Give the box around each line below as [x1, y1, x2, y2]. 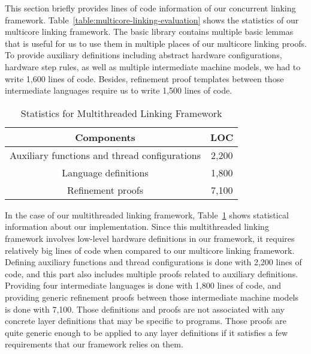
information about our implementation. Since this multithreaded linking [5, 220, 269, 233]
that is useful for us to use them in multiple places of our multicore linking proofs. [5, 37, 307, 49]
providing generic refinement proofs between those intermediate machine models [5, 290, 299, 303]
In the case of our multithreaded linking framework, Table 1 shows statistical [5, 208, 289, 221]
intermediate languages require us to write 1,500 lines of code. [5, 84, 233, 97]
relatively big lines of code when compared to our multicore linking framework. [5, 244, 295, 256]
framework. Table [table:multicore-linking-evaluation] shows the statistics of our [5, 13, 299, 26]
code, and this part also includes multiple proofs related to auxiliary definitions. [5, 267, 298, 280]
